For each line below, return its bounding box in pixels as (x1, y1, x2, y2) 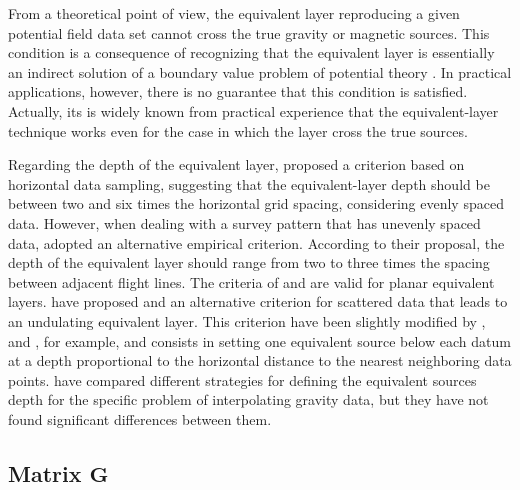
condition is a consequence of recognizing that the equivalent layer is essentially (8, 42, 495, 63)
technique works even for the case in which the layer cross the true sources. (8, 120, 468, 141)
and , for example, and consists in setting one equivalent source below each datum (8, 330, 511, 351)
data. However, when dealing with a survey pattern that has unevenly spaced (8, 212, 481, 233)
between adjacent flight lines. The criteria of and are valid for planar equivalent (8, 271, 495, 292)
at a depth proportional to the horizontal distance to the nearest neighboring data (8, 350, 512, 371)
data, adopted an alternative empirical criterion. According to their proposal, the (8, 232, 505, 253)
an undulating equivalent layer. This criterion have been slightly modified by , (8, 310, 486, 331)
